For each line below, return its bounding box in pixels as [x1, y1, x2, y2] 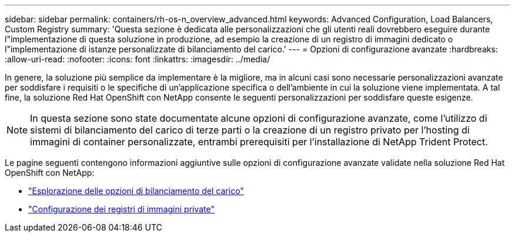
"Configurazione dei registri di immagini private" [28, 204, 215, 214]
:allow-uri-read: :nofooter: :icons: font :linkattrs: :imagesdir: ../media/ [5, 54, 270, 64]
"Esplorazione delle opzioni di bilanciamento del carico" [28, 186, 244, 196]
